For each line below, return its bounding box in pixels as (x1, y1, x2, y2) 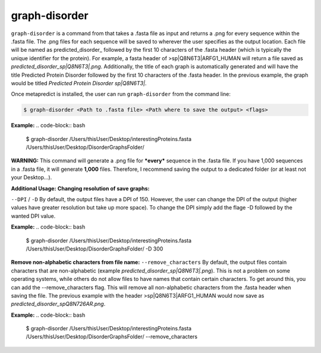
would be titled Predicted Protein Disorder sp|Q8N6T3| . (11, 79, 147, 86)
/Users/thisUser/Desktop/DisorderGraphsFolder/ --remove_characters (26, 333, 198, 340)
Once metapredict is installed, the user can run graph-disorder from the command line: (11, 90, 231, 98)
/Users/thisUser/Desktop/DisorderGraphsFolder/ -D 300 (26, 245, 163, 252)
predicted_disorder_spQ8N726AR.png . (11, 301, 106, 308)
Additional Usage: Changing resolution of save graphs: (11, 185, 150, 192)
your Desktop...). (11, 174, 52, 181)
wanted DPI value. (11, 212, 56, 220)
